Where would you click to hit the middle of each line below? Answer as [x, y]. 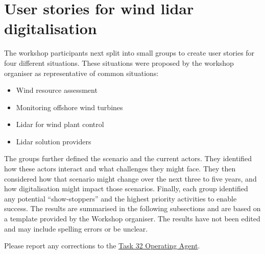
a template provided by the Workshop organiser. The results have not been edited [132, 219]
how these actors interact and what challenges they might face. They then [120, 169]
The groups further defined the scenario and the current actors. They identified [128, 158]
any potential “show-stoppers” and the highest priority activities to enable [121, 198]
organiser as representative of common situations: [81, 73]
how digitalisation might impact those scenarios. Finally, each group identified [126, 188]
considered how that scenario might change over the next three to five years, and [130, 178]
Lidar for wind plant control [60, 124]
